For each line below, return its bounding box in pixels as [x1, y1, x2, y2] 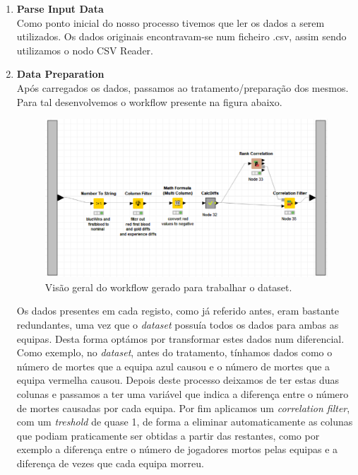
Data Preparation [16, 66, 105, 81]
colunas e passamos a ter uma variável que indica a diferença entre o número [16, 387, 349, 401]
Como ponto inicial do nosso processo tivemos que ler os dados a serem [16, 15, 325, 30]
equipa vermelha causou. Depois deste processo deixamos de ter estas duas [16, 373, 340, 387]
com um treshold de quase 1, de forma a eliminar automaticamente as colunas [16, 414, 353, 429]
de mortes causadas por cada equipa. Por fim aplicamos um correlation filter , [16, 400, 350, 415]
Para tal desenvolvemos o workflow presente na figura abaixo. [16, 94, 282, 109]
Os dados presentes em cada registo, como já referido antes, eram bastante [16, 303, 339, 318]
